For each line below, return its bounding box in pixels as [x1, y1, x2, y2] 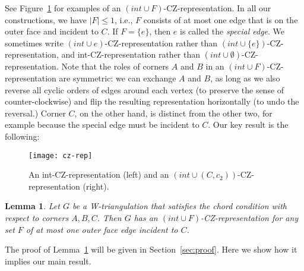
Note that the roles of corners [61, 60, 169, 73]
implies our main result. [5, 254, 91, 267]
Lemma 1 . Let [5, 200, 60, 212]
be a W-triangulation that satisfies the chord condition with [72, 200, 287, 212]
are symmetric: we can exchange [59, 71, 176, 84]
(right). [83, 179, 109, 192]
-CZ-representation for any [201, 211, 299, 223]
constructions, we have [5, 13, 87, 26]
